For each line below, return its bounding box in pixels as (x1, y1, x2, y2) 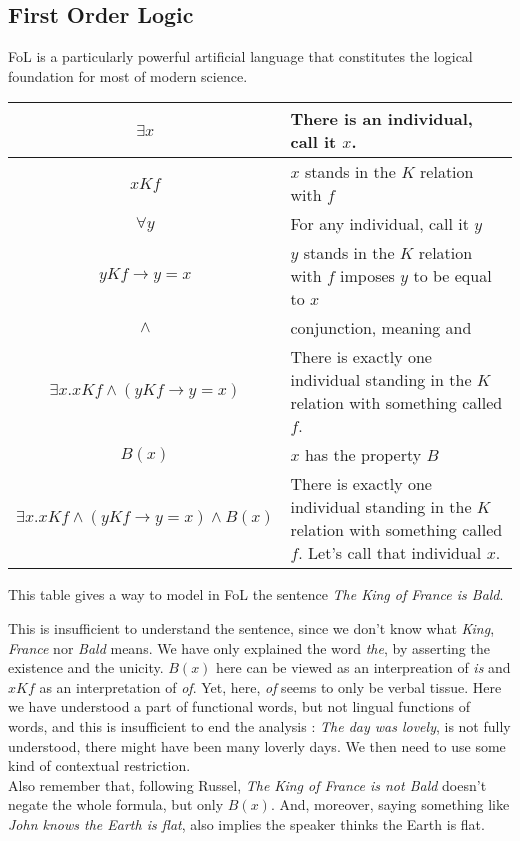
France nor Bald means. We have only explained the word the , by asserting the (8, 637, 490, 658)
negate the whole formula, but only (8, 794, 224, 815)
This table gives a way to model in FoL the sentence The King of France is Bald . (8, 584, 504, 605)
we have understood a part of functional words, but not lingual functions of (8, 696, 471, 717)
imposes (340, 264, 395, 288)
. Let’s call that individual (298, 541, 482, 565)
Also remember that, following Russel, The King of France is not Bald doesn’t (8, 774, 487, 795)
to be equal (413, 264, 492, 288)
